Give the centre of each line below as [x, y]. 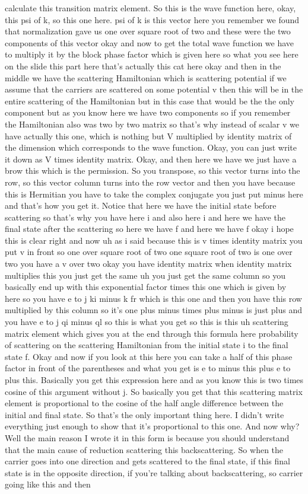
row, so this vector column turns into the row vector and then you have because [150, 182]
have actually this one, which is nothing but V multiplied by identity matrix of [148, 136]
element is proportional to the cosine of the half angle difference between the [144, 403]
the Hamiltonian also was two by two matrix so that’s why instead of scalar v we [152, 124]
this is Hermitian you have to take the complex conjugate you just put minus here [154, 194]
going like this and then [48, 484]
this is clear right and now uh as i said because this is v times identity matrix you [154, 240]
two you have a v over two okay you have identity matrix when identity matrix [148, 264]
